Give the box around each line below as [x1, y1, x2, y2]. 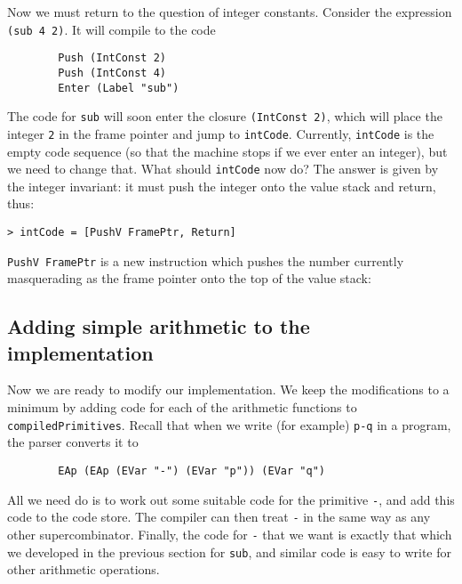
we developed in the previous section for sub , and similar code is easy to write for [7, 542, 451, 561]
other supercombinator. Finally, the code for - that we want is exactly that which [7, 524, 452, 543]
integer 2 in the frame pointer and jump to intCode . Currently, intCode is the [7, 124, 434, 142]
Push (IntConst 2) [58, 52, 166, 65]
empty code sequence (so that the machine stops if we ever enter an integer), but [7, 142, 448, 160]
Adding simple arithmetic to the [7, 312, 310, 340]
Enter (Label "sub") [58, 81, 179, 94]
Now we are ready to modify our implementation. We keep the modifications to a [7, 380, 450, 399]
